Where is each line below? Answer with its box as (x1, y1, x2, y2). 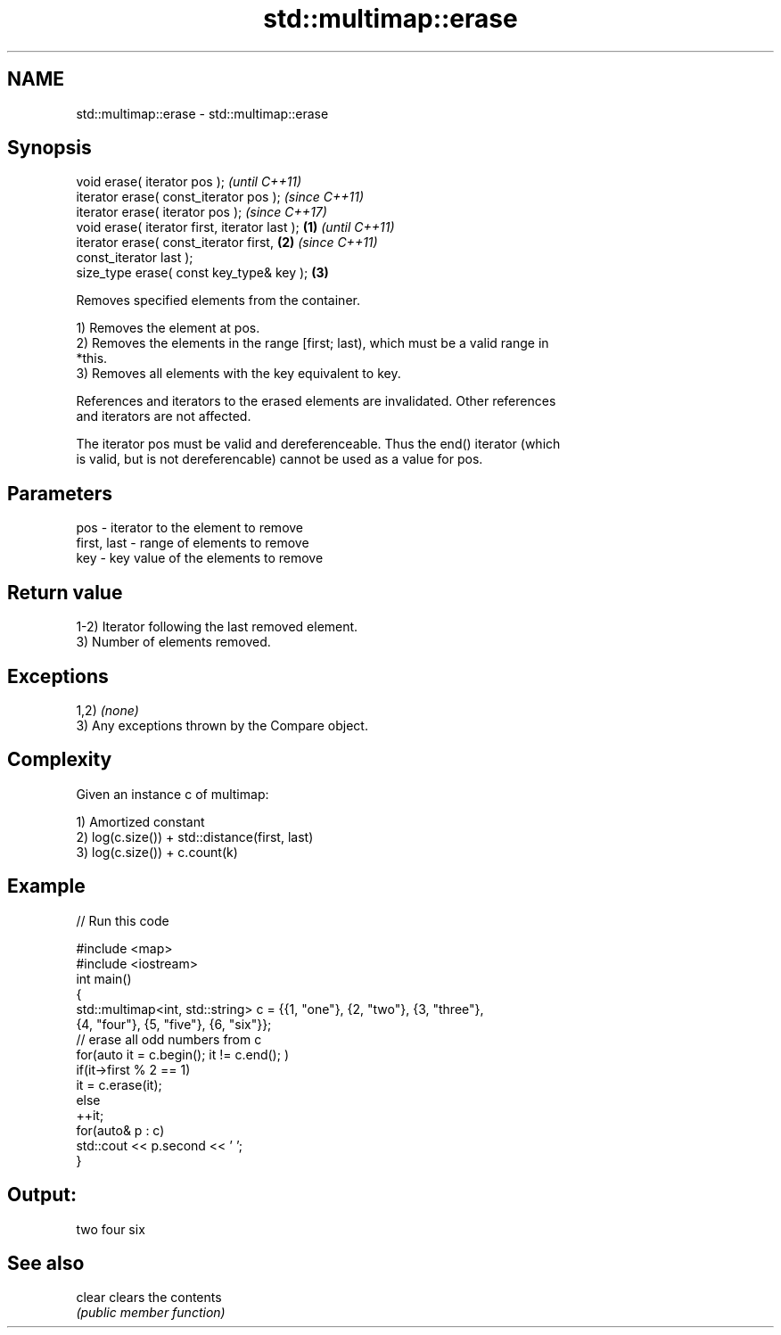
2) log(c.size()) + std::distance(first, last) (76, 828, 314, 845)
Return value (7, 581, 123, 604)
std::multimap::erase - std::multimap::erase (76, 105, 329, 121)
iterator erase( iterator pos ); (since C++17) (76, 204, 327, 220)
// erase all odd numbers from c (76, 1031, 262, 1047)
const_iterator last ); (76, 250, 193, 266)
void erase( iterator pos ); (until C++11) (76, 174, 302, 190)
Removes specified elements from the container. (76, 293, 360, 309)
